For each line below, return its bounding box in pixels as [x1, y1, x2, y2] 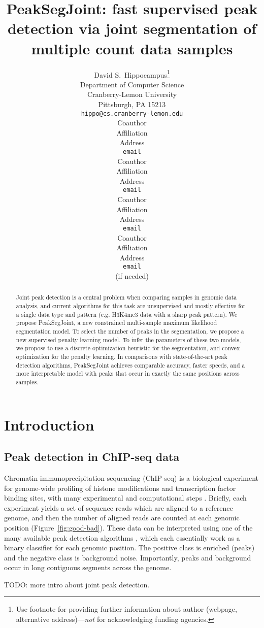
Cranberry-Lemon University [87, 89, 177, 100]
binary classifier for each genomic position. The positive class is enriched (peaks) [4, 542, 255, 553]
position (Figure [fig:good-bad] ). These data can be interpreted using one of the [4, 522, 253, 533]
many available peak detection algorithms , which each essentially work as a [4, 532, 240, 543]
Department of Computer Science [80, 79, 184, 89]
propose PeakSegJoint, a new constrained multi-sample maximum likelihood [16, 318, 217, 327]
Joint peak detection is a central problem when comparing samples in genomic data [16, 293, 237, 302]
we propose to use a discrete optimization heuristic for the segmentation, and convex [16, 344, 240, 352]
